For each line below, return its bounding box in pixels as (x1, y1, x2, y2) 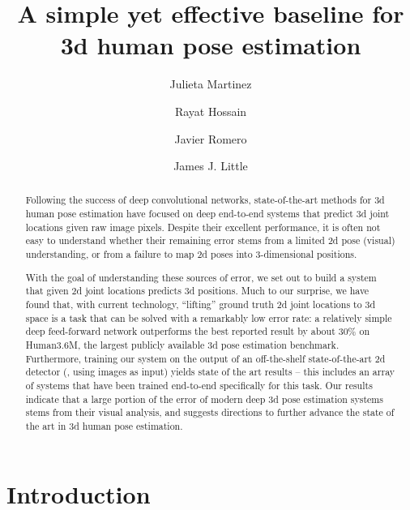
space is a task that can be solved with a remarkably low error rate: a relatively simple (25, 311, 392, 324)
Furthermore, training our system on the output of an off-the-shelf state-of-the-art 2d (25, 351, 386, 365)
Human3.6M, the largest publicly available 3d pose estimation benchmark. (25, 337, 340, 351)
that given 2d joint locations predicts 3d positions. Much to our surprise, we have (25, 284, 369, 298)
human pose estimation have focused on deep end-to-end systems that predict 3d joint (25, 207, 390, 221)
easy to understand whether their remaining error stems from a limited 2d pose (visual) (25, 234, 395, 247)
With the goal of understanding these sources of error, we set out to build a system (25, 270, 377, 284)
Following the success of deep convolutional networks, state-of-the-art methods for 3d (25, 193, 385, 207)
